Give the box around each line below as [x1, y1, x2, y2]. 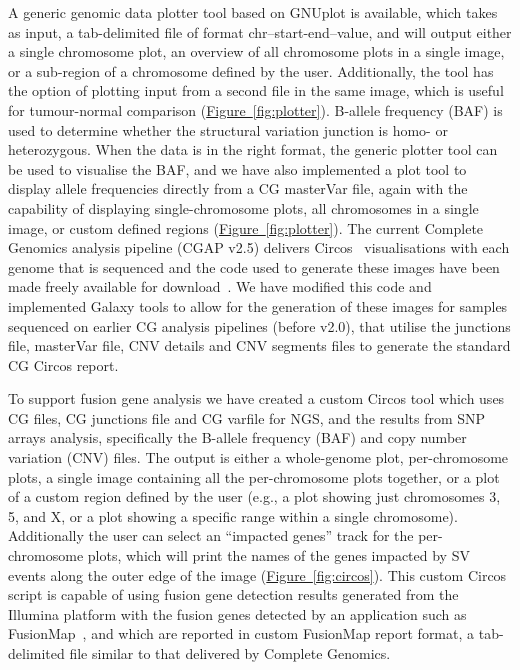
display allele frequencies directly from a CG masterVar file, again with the [8, 178, 468, 199]
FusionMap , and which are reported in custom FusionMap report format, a [8, 623, 475, 644]
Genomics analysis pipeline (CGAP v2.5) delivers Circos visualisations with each [8, 237, 510, 258]
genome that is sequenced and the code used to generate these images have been [8, 256, 500, 277]
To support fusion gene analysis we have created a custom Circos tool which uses [8, 388, 505, 409]
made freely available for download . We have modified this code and [8, 276, 432, 297]
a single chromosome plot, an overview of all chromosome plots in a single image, [8, 41, 505, 62]
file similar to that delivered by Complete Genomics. [69, 643, 391, 663]
